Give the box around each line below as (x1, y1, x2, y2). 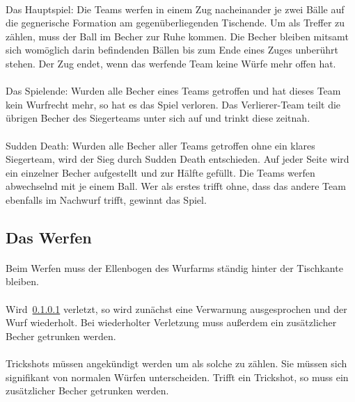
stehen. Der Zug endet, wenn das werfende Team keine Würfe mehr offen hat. (6, 56, 336, 70)
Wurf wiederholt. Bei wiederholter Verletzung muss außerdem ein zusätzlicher (6, 315, 337, 330)
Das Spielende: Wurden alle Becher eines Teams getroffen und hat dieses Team (6, 83, 341, 98)
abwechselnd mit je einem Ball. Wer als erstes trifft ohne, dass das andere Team (6, 179, 346, 193)
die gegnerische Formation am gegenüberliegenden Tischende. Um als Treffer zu (6, 15, 345, 30)
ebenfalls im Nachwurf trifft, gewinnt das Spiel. (6, 192, 207, 207)
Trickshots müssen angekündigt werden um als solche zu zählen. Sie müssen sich (6, 356, 347, 371)
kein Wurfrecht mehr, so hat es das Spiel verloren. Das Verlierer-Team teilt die (6, 97, 341, 111)
